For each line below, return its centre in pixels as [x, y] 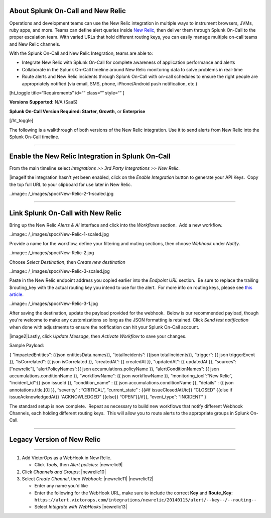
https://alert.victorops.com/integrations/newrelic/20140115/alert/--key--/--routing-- [146, 500]
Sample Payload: [27, 345]
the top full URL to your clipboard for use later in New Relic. [71, 184]
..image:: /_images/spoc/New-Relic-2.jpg [52, 253]
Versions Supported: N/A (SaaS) [43, 102]
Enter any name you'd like [61, 486]
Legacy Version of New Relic [55, 440]
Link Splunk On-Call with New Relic [65, 213]
